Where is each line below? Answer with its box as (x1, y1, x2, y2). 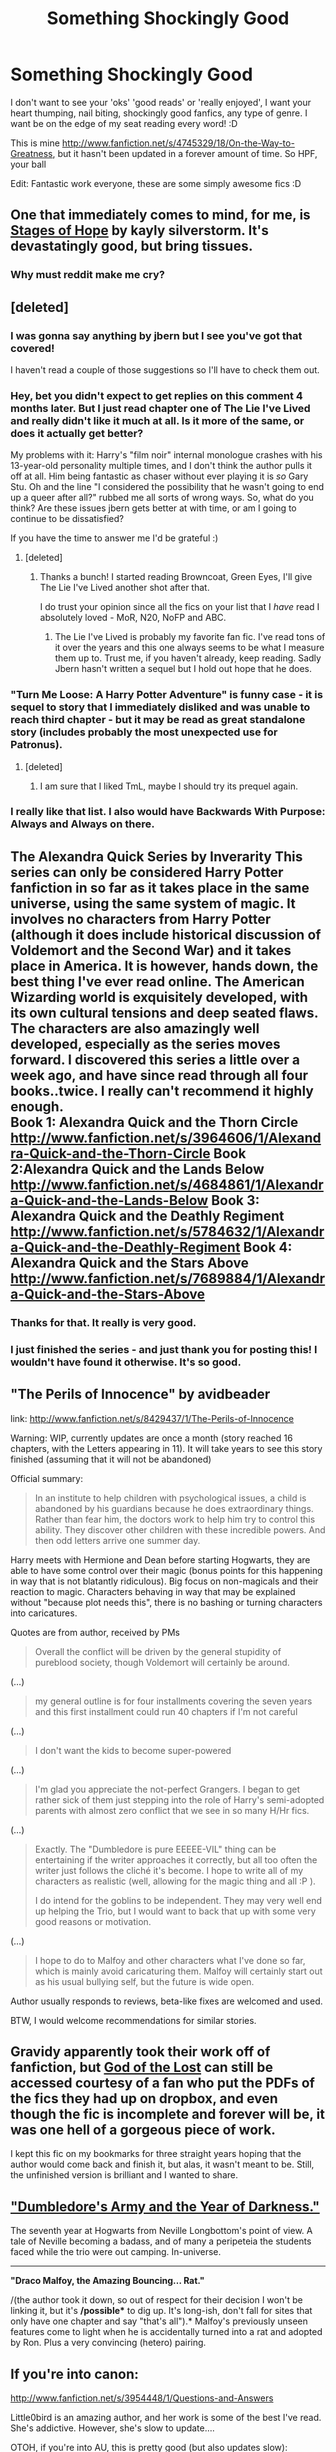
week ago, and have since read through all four (10, 1067, 309, 1084)
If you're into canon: (10, 2365, 139, 2382)
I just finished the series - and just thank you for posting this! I (10, 1342, 318, 1356)
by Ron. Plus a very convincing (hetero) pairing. (10, 2337, 207, 2349)
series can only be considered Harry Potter (10, 863, 284, 881)
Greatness (10, 147, 53, 159)
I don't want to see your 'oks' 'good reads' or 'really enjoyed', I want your (10, 96, 312, 108)
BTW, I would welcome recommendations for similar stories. (10, 2014, 257, 2026)
